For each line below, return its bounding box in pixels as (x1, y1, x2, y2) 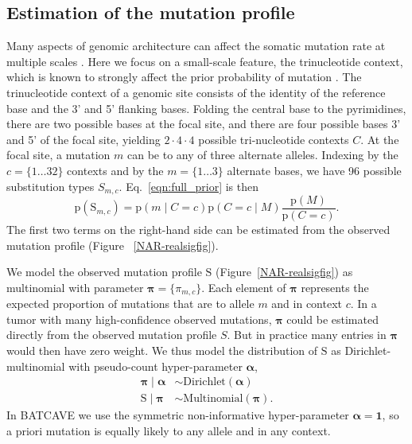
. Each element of (201, 278, 286, 295)
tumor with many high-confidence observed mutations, (6, 310, 272, 327)
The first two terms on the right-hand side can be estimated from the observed (6, 221, 391, 238)
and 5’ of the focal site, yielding (6, 130, 161, 147)
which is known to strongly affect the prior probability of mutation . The (6, 68, 362, 85)
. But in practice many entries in (227, 326, 387, 343)
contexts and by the (67, 162, 164, 178)
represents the (301, 278, 369, 295)
